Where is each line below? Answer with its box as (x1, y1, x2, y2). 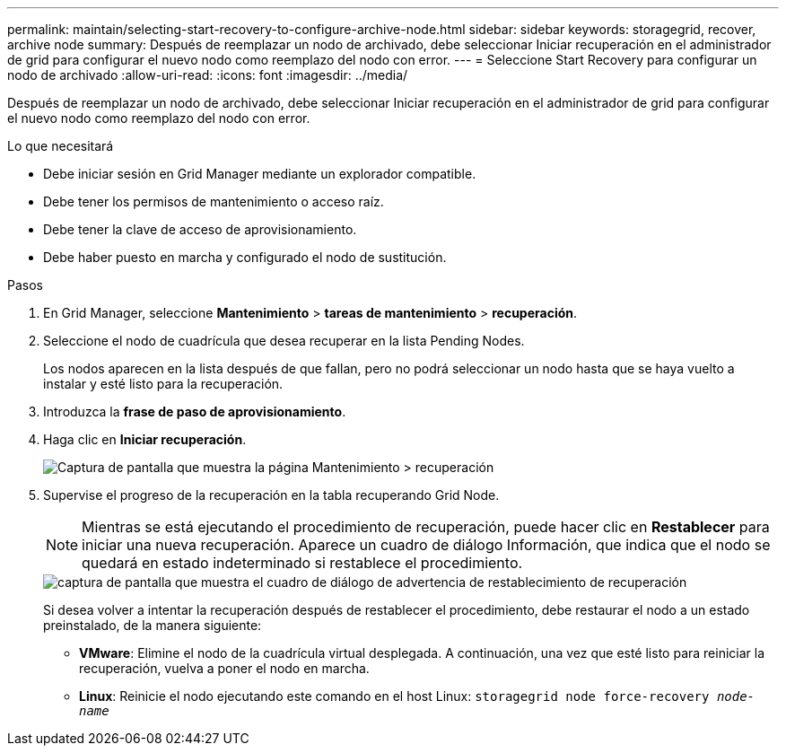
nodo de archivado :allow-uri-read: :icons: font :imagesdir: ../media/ (7, 67, 408, 83)
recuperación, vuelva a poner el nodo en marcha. (79, 661, 370, 676)
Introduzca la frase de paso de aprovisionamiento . (43, 404, 346, 419)
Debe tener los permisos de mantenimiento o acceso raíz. (43, 194, 384, 209)
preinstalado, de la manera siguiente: (43, 617, 262, 633)
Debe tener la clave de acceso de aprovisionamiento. (43, 222, 357, 237)
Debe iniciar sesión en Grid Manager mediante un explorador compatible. (43, 166, 476, 181)
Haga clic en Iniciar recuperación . (43, 432, 247, 447)
